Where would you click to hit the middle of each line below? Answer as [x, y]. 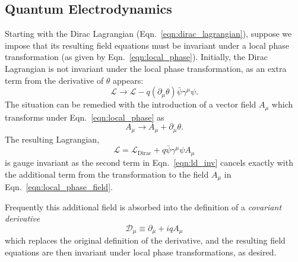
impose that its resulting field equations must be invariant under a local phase [147, 45]
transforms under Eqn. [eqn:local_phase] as [85, 117]
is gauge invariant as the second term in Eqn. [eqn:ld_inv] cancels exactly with [149, 162]
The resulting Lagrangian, [52, 139]
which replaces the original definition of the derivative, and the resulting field [145, 240]
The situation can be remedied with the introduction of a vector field [131, 104]
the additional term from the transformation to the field [107, 174]
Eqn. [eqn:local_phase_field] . [59, 186]
